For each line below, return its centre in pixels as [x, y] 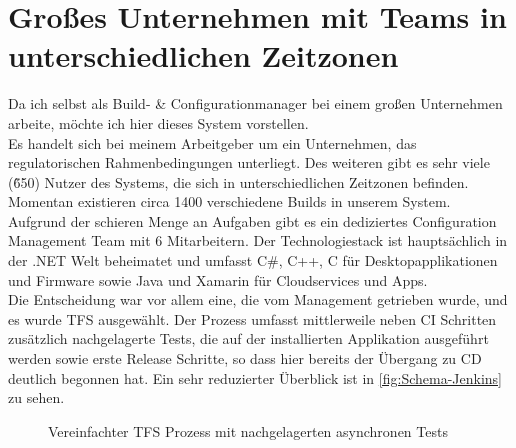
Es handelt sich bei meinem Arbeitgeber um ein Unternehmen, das [212, 142]
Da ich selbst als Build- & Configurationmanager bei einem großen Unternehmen [255, 103]
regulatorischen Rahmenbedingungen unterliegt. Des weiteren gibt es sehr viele [249, 162]
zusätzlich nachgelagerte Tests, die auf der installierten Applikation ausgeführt [248, 338]
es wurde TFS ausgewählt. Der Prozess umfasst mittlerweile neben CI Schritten [252, 318]
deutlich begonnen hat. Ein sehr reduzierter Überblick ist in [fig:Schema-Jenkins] [255, 377]
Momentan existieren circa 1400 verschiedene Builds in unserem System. [229, 201]
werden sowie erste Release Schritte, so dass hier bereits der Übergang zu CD [245, 358]
